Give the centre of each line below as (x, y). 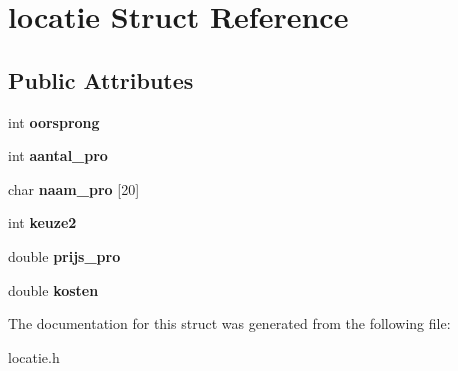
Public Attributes (101, 79)
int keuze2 (42, 222)
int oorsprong (54, 121)
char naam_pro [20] (74, 188)
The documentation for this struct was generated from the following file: (229, 323)
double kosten (53, 289)
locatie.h (34, 356)
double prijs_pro (64, 255)
